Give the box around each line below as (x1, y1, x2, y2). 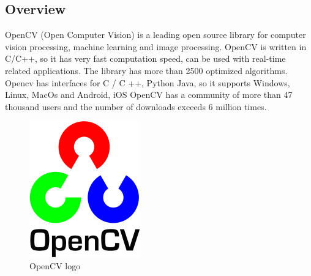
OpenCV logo (29, 259, 81, 272)
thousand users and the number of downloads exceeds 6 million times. (5, 100, 267, 113)
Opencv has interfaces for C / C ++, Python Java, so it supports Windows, (5, 76, 290, 89)
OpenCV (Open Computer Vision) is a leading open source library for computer (5, 28, 306, 41)
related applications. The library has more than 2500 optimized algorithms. (5, 64, 288, 76)
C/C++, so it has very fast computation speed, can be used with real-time (5, 52, 286, 65)
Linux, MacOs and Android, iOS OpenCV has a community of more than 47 (5, 88, 293, 101)
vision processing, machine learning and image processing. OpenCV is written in (5, 40, 307, 53)
